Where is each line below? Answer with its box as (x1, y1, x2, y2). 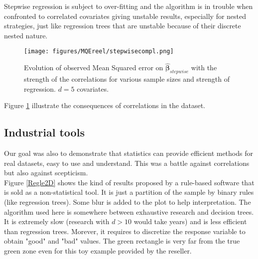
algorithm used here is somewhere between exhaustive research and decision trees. (4, 206, 254, 217)
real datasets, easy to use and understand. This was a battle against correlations (4, 157, 250, 168)
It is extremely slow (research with (4, 216, 110, 227)
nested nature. (4, 30, 48, 40)
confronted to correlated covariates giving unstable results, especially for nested (4, 10, 247, 21)
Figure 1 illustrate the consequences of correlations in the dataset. (4, 100, 206, 111)
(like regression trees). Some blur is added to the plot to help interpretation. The (4, 197, 251, 207)
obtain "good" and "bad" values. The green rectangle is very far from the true (4, 236, 240, 246)
